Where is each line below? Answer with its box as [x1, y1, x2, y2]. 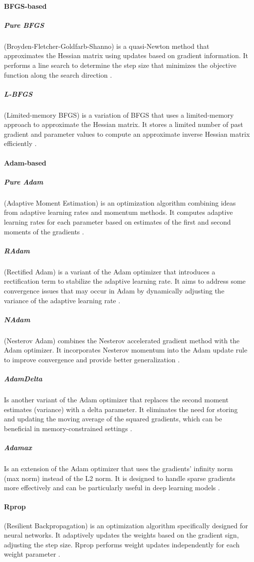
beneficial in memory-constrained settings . [4, 423, 132, 433]
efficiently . [4, 138, 37, 148]
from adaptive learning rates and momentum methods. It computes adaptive [4, 207, 233, 217]
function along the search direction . [4, 69, 112, 80]
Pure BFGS [4, 20, 44, 30]
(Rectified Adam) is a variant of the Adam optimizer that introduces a [4, 266, 215, 276]
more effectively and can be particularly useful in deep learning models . [4, 482, 220, 493]
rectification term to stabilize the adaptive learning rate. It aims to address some [4, 276, 246, 286]
